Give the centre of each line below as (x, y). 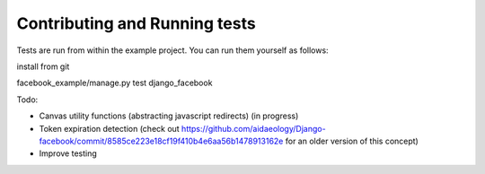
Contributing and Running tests (136, 23)
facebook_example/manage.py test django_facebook (115, 83)
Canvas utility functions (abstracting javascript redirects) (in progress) (169, 116)
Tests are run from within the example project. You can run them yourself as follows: (172, 50)
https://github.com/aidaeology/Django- (254, 128)
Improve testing (68, 153)
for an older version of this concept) (352, 141)
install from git (43, 66)
